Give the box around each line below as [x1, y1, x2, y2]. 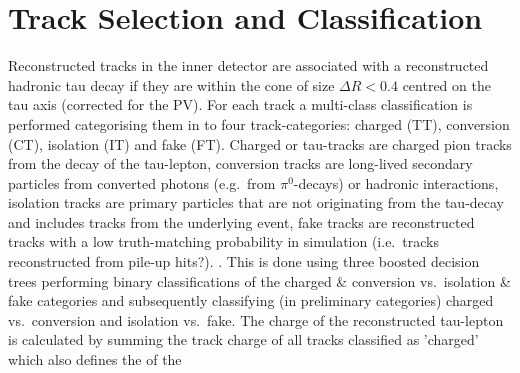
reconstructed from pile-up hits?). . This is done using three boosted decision [8, 251, 480, 272]
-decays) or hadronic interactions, [293, 172, 499, 193]
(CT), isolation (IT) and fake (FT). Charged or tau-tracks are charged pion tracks [8, 133, 512, 154]
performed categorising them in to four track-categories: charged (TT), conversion [8, 113, 510, 134]
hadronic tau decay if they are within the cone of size [8, 74, 335, 95]
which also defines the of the [8, 349, 182, 370]
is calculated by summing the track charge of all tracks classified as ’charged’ [8, 329, 479, 350]
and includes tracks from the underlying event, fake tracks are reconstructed [8, 211, 475, 232]
